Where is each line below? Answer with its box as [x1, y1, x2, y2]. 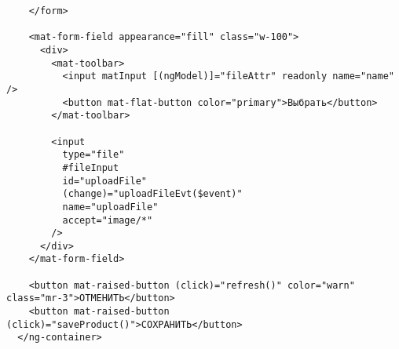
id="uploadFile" [62, 175, 147, 187]
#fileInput [62, 162, 119, 173]
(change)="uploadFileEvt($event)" [62, 188, 243, 200]
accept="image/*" [62, 214, 153, 226]
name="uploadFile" [62, 201, 159, 213]
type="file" [62, 149, 125, 161]
